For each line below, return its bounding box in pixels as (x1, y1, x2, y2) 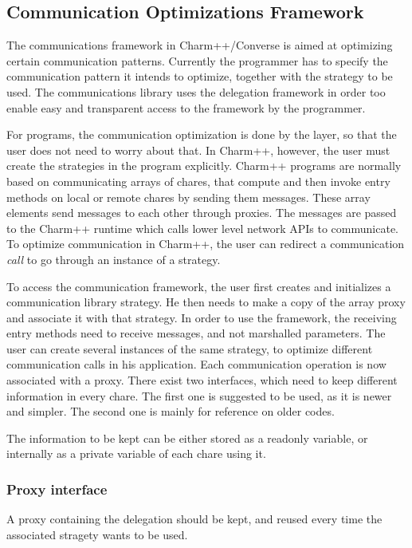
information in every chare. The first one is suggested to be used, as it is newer (6, 387, 392, 404)
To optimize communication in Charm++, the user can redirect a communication (6, 235, 405, 252)
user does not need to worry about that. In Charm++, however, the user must (6, 141, 390, 158)
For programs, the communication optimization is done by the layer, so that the (6, 126, 397, 143)
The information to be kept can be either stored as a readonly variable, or (6, 429, 368, 446)
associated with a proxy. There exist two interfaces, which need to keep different (6, 372, 398, 388)
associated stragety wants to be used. (6, 526, 188, 542)
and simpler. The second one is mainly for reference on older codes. (6, 403, 335, 420)
